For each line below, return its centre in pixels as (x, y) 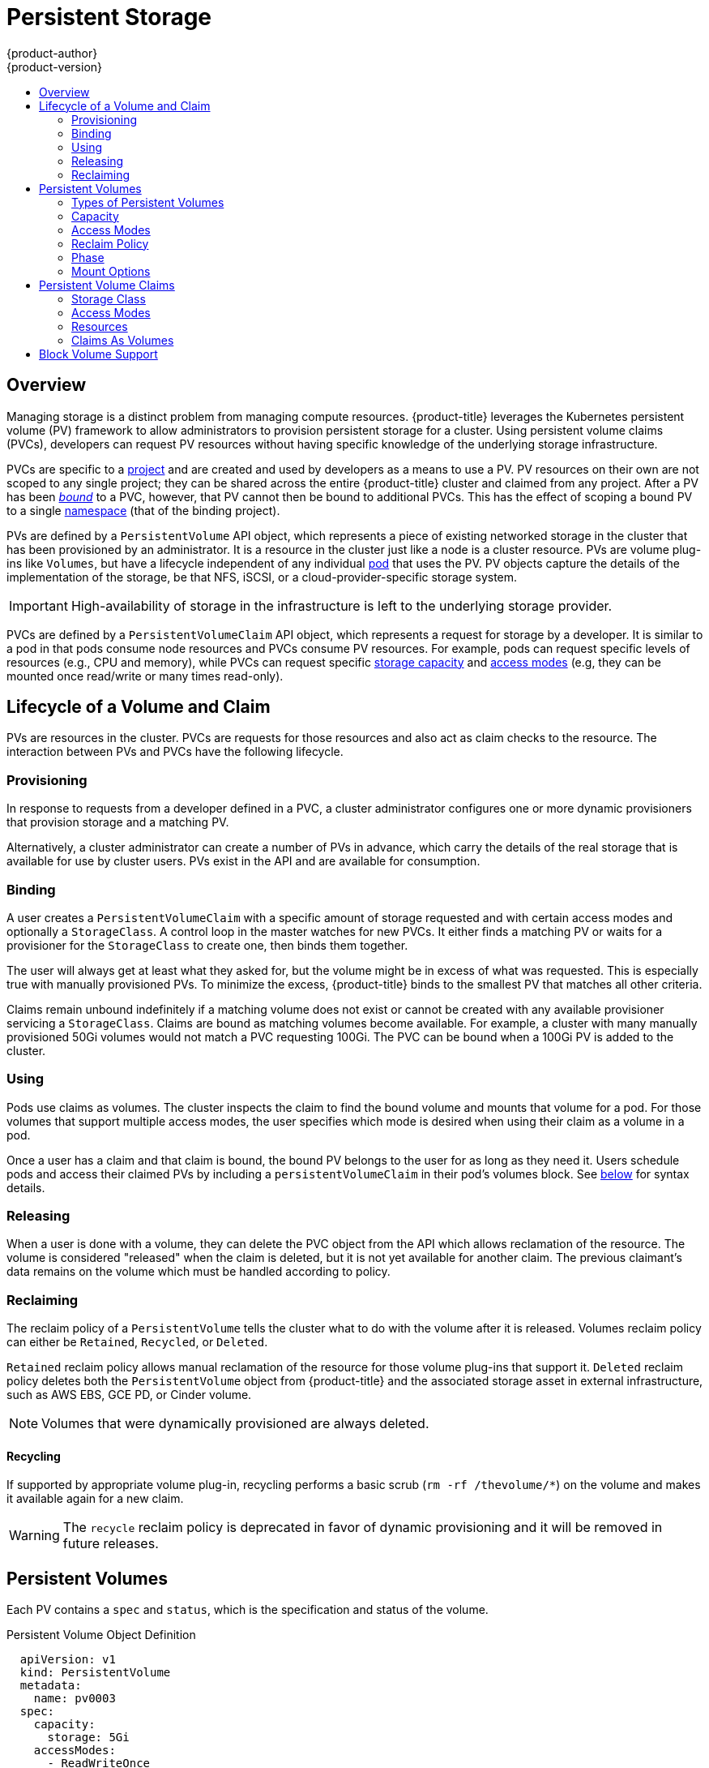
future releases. (111, 1544)
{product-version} (55, 67)
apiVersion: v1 (68, 1660)
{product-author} (52, 53)
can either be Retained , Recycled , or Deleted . (137, 1342)
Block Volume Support (98, 354)
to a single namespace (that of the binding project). (143, 510)
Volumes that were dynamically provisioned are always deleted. (235, 1424)
